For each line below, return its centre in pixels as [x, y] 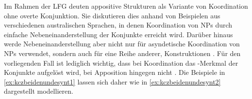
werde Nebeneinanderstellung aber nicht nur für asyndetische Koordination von [122, 44]
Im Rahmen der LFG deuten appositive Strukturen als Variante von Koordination [126, 6]
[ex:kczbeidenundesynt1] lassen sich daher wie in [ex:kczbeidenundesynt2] [112, 81]
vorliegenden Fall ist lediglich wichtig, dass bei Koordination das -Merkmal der [121, 63]
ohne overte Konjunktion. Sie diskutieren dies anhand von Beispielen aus [112, 15]
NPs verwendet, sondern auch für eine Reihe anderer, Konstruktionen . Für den [122, 53]
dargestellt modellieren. [39, 91]
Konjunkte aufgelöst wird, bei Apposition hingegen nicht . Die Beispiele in [115, 72]
